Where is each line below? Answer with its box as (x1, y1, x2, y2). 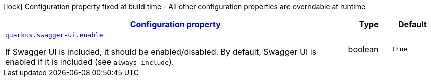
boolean (348, 44, 379, 54)
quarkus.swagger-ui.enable (5, 31, 103, 39)
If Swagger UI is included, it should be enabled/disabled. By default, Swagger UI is (5, 47, 317, 57)
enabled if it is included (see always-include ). (5, 57, 174, 67)
